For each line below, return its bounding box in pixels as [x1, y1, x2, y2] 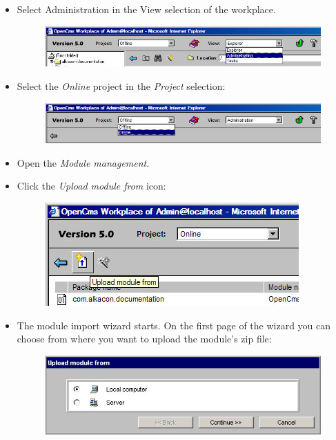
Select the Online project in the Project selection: [17, 78, 226, 93]
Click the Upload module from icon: [17, 178, 166, 193]
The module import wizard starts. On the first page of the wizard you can [17, 318, 331, 332]
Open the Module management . [17, 155, 150, 169]
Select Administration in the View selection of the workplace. [17, 2, 276, 16]
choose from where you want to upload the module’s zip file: [17, 331, 272, 346]
